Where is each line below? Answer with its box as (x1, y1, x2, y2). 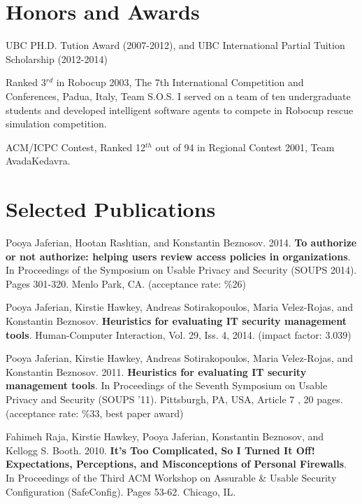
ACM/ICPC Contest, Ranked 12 (6, 139, 145, 154)
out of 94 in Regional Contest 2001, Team (155, 139, 335, 154)
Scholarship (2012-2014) (6, 51, 108, 66)
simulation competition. (6, 116, 107, 131)
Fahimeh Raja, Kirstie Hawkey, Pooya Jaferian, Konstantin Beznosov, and (6, 429, 324, 444)
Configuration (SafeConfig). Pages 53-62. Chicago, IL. (6, 484, 236, 498)
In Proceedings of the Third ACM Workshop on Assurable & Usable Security (6, 470, 337, 484)
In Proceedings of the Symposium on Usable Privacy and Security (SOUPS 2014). (6, 262, 357, 277)
